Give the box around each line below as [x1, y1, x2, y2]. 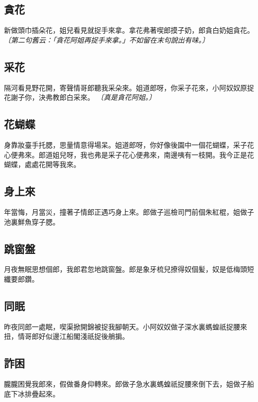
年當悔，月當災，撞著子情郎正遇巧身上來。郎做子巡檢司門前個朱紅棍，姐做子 [4, 206, 254, 217]
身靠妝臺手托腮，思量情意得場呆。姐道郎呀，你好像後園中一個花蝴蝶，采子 [4, 139, 247, 150]
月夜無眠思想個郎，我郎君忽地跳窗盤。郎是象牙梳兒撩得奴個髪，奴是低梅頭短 [4, 264, 254, 274]
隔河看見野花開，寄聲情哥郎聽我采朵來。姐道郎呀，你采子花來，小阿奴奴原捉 [4, 82, 254, 92]
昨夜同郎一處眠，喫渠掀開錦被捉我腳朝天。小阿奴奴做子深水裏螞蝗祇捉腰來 [4, 321, 247, 331]
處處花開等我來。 [24, 159, 80, 169]
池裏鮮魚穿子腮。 [4, 216, 60, 227]
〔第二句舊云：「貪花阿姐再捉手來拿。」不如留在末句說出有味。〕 [4, 34, 209, 45]
